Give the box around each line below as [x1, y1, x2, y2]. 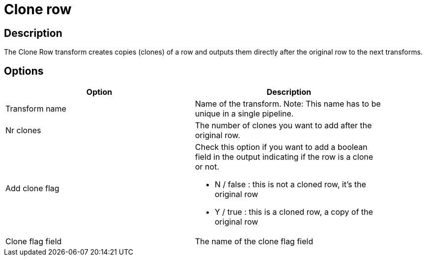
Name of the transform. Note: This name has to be [195, 99, 381, 109]
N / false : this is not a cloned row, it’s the [215, 179, 367, 190]
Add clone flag [5, 183, 59, 194]
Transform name [5, 104, 66, 114]
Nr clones [5, 125, 41, 136]
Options [4, 64, 44, 77]
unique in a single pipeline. [195, 109, 294, 119]
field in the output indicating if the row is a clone [195, 152, 373, 162]
